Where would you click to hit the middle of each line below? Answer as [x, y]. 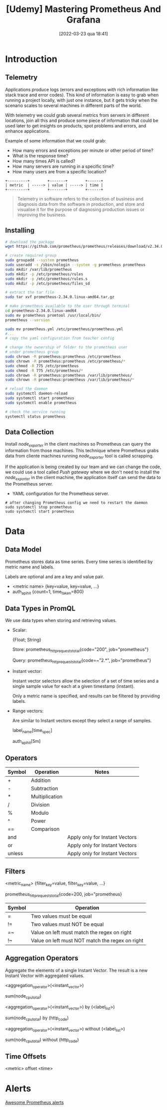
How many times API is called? [44, 161]
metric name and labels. [30, 567]
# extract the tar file [30, 292]
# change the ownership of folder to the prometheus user [66, 347]
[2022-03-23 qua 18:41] [83, 33]
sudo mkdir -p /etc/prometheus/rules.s [46, 279]
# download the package [30, 242]
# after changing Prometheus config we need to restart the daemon [77, 503]
